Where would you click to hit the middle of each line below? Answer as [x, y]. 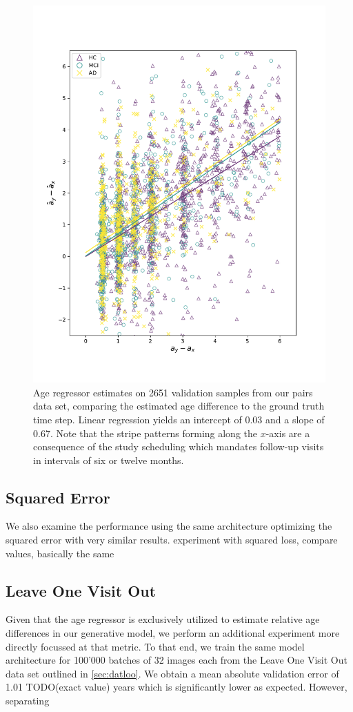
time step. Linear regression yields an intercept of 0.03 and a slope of [179, 419]
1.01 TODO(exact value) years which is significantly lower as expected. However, [176, 687]
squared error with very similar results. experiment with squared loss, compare [172, 540]
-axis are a [288, 433]
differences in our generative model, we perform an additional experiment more [173, 633]
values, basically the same [60, 553]
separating [28, 701]
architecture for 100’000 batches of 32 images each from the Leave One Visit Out [176, 660]
